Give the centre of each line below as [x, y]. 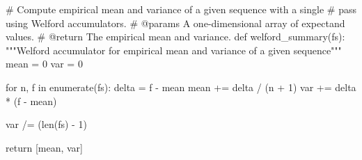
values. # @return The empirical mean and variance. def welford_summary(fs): [175, 37]
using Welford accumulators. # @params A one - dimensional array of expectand [175, 23]
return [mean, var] [44, 147]
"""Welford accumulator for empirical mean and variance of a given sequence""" [174, 50]
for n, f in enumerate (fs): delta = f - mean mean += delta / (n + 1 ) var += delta [181, 87]
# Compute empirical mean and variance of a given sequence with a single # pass [181, 9]
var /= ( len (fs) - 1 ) [46, 124]
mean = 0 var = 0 [44, 64]
